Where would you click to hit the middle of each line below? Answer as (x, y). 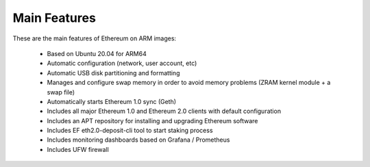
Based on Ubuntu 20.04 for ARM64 (97, 53)
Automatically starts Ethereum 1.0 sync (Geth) (112, 101)
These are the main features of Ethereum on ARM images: (95, 38)
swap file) (61, 92)
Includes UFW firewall (78, 149)
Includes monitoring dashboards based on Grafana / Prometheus (138, 140)
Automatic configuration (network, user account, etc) (122, 63)
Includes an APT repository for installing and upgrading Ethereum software (152, 120)
